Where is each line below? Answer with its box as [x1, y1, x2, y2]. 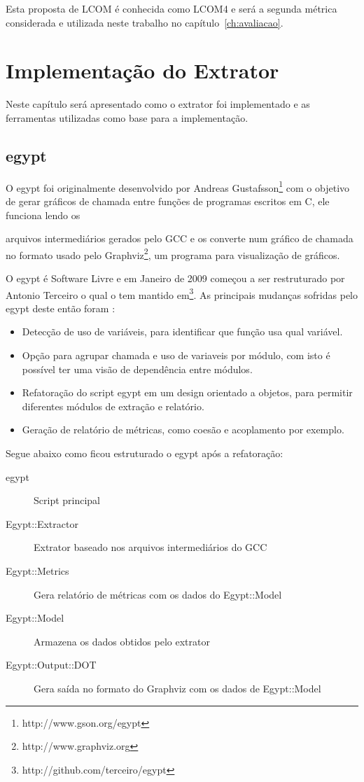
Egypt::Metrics [6, 563, 69, 578]
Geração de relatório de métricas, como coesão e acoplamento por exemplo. [22, 422, 344, 437]
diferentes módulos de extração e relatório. [22, 398, 204, 413]
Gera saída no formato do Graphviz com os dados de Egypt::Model [34, 680, 321, 695]
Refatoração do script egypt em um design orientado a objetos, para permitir [22, 385, 353, 400]
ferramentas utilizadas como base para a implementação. [6, 110, 248, 125]
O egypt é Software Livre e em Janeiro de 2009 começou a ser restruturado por [6, 270, 345, 285]
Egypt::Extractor [6, 516, 78, 531]
